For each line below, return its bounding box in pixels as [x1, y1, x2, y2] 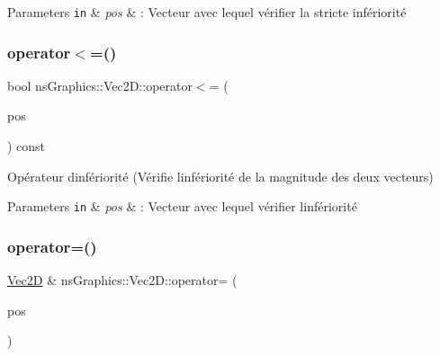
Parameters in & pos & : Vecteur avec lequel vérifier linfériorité [7, 197, 357, 216]
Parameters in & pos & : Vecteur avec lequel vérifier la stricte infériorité [7, 3, 407, 21]
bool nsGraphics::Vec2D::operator [7, 76, 193, 94]
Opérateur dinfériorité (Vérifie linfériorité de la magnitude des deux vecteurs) [7, 166, 434, 185]
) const [7, 137, 46, 156]
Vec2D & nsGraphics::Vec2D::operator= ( [7, 271, 238, 289]
